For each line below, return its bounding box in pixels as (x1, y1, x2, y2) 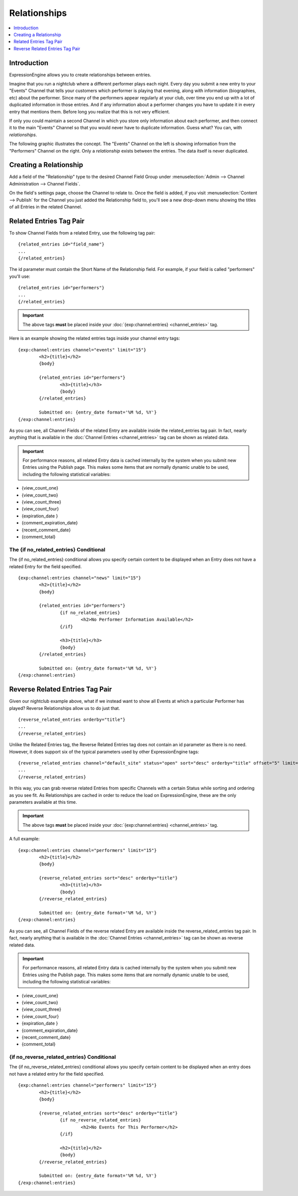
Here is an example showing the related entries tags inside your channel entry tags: (9, 336, 180, 342)
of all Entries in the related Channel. (9, 204, 82, 210)
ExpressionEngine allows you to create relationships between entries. (9, 72, 151, 78)
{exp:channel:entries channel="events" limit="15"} (18, 347, 147, 352)
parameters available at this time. (9, 799, 77, 805)
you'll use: (9, 273, 31, 279)
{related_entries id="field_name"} (18, 242, 105, 247)
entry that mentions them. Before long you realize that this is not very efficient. (9, 108, 170, 114)
